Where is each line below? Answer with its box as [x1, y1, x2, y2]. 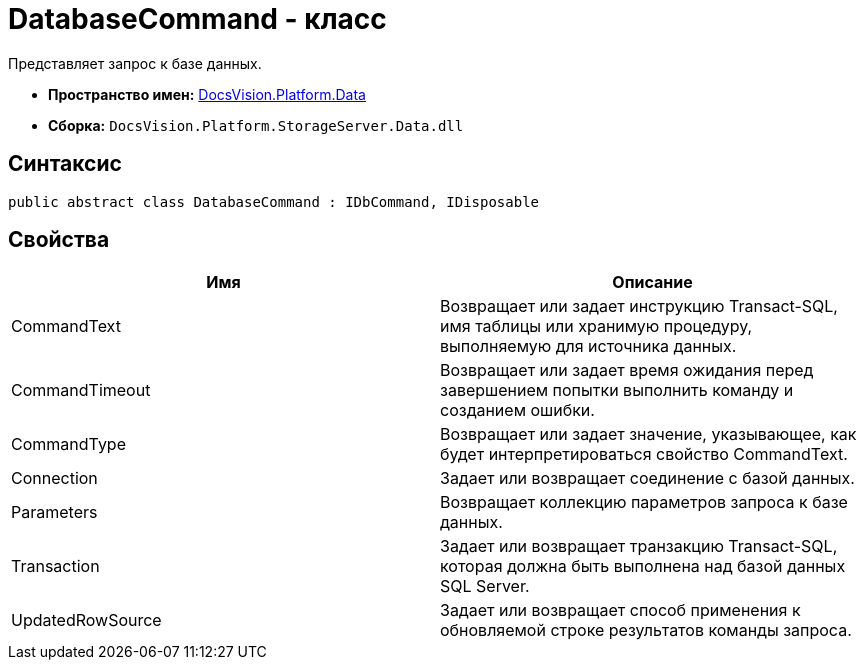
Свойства [8, 227, 110, 253]
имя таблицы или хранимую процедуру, [440, 316, 753, 337]
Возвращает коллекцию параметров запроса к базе [440, 492, 848, 513]
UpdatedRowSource [11, 610, 162, 631]
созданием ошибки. [440, 400, 595, 421]
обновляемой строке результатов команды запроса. [440, 620, 852, 641]
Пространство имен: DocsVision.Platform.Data [48, 85, 366, 103]
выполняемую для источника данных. [440, 336, 737, 357]
